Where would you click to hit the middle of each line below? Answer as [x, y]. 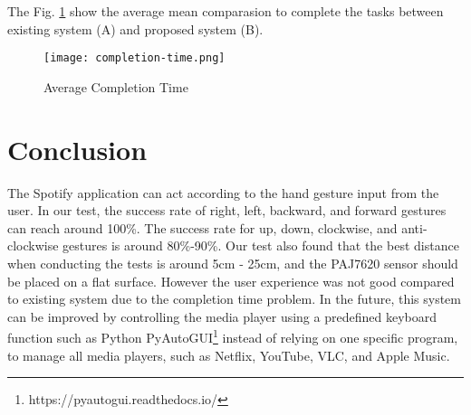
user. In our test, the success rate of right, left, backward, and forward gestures [227, 210]
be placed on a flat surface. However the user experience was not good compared [231, 281]
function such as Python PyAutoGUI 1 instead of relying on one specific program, [233, 336]
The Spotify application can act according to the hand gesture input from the [223, 192]
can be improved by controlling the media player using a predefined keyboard [222, 316]
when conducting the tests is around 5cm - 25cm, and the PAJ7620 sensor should [233, 263]
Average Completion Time [116, 86]
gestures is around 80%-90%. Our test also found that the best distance [261, 245]
